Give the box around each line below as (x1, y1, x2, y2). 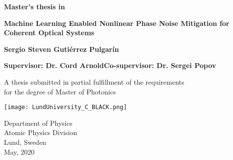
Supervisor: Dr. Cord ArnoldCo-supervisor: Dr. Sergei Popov (4, 60, 216, 70)
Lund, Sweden (4, 137, 47, 147)
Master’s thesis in (4, 1, 65, 11)
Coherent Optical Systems (4, 27, 94, 38)
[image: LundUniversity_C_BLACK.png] (4, 104, 127, 111)
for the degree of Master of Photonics (4, 86, 116, 96)
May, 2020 (4, 146, 35, 157)
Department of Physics (4, 117, 73, 128)
